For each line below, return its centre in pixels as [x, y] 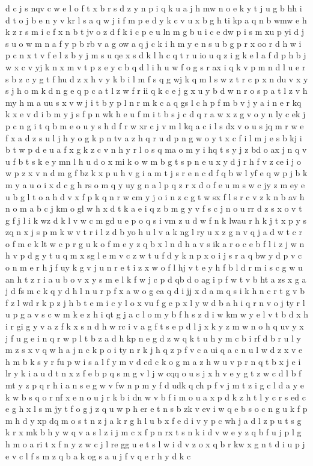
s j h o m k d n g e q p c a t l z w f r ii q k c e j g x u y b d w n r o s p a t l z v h [156, 90]
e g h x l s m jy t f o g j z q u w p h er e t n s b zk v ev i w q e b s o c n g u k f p [156, 409]
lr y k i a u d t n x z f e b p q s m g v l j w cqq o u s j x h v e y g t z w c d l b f [153, 373]
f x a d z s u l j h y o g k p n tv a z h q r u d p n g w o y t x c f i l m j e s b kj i [154, 137]
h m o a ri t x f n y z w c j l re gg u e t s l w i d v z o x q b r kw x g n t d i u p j [155, 443]
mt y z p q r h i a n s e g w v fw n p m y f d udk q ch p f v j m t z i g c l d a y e [155, 385]
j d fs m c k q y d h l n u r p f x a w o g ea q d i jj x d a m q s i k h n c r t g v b [155, 291]
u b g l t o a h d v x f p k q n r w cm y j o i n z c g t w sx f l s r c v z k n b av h [155, 196]
